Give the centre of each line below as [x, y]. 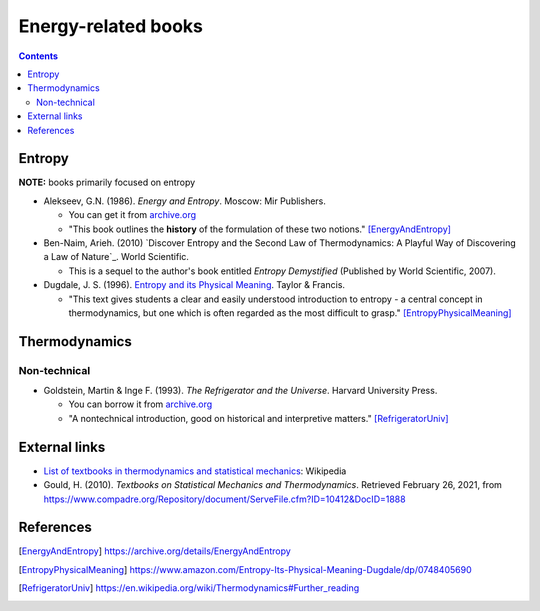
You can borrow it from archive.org [140, 404]
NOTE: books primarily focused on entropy [107, 182]
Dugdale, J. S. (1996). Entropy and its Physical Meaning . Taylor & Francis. [194, 285]
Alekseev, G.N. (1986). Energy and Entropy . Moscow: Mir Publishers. [185, 201]
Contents [38, 56]
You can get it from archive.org [132, 215]
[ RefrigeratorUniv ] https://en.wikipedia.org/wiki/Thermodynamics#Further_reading [189, 588]
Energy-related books [111, 26]
